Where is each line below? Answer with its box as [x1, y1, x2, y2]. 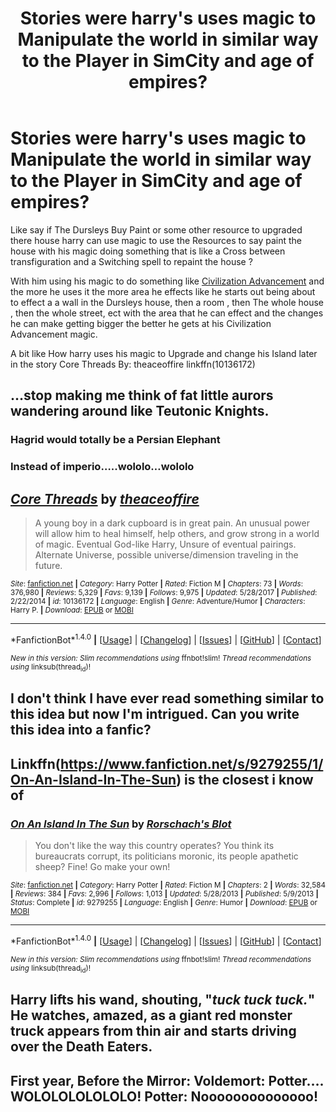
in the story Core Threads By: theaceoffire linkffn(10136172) [10, 358, 256, 370]
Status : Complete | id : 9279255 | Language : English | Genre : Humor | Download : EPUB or [10, 898, 318, 908]
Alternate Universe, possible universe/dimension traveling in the [34, 548, 299, 561]
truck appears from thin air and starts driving [10, 1023, 297, 1040]
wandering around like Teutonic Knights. [10, 403, 270, 420]
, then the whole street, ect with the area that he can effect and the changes [10, 307, 324, 319]
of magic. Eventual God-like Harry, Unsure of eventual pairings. [34, 538, 297, 550]
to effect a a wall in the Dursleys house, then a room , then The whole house [10, 296, 324, 308]
